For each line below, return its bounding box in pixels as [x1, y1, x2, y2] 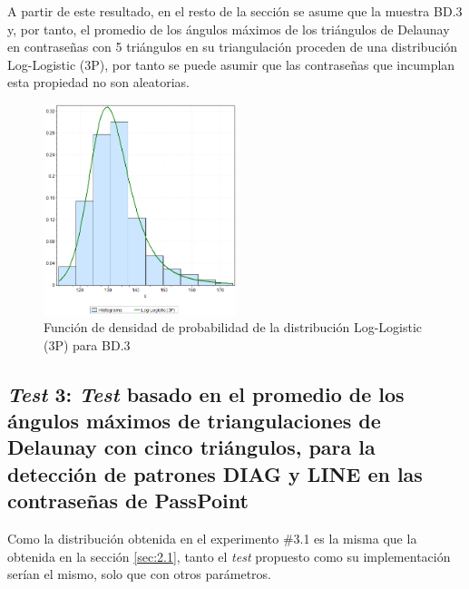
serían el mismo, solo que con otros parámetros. [7, 564, 272, 584]
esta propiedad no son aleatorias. [7, 73, 190, 92]
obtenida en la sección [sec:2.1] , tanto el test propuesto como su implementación [7, 546, 451, 565]
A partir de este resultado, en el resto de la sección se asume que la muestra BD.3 [7, 2, 463, 20]
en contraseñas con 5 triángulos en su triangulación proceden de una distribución [7, 37, 458, 56]
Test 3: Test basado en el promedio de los [7, 379, 405, 407]
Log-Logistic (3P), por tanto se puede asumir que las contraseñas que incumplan [7, 54, 455, 74]
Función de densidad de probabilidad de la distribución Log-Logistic [44, 318, 423, 337]
